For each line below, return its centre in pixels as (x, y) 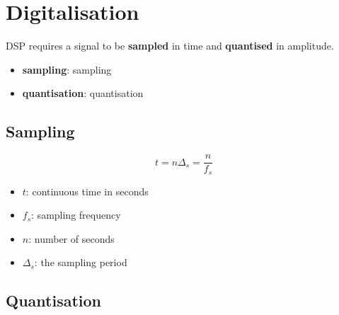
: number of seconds (71, 238)
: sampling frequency (76, 215)
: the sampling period (81, 262)
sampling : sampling (67, 69)
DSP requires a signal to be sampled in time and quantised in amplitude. (170, 46)
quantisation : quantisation (83, 93)
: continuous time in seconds (87, 191)
